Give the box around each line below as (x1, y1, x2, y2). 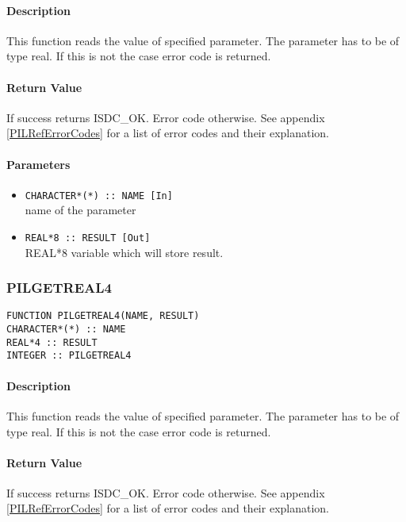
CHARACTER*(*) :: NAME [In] (25, 190, 173, 202)
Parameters (6, 155, 71, 172)
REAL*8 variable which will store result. (25, 244, 224, 260)
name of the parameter (25, 202, 136, 218)
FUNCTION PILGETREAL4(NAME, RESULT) (6, 310, 200, 322)
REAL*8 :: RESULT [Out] (25, 232, 151, 244)
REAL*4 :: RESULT (6, 336, 98, 348)
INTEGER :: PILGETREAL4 (6, 350, 132, 362)
